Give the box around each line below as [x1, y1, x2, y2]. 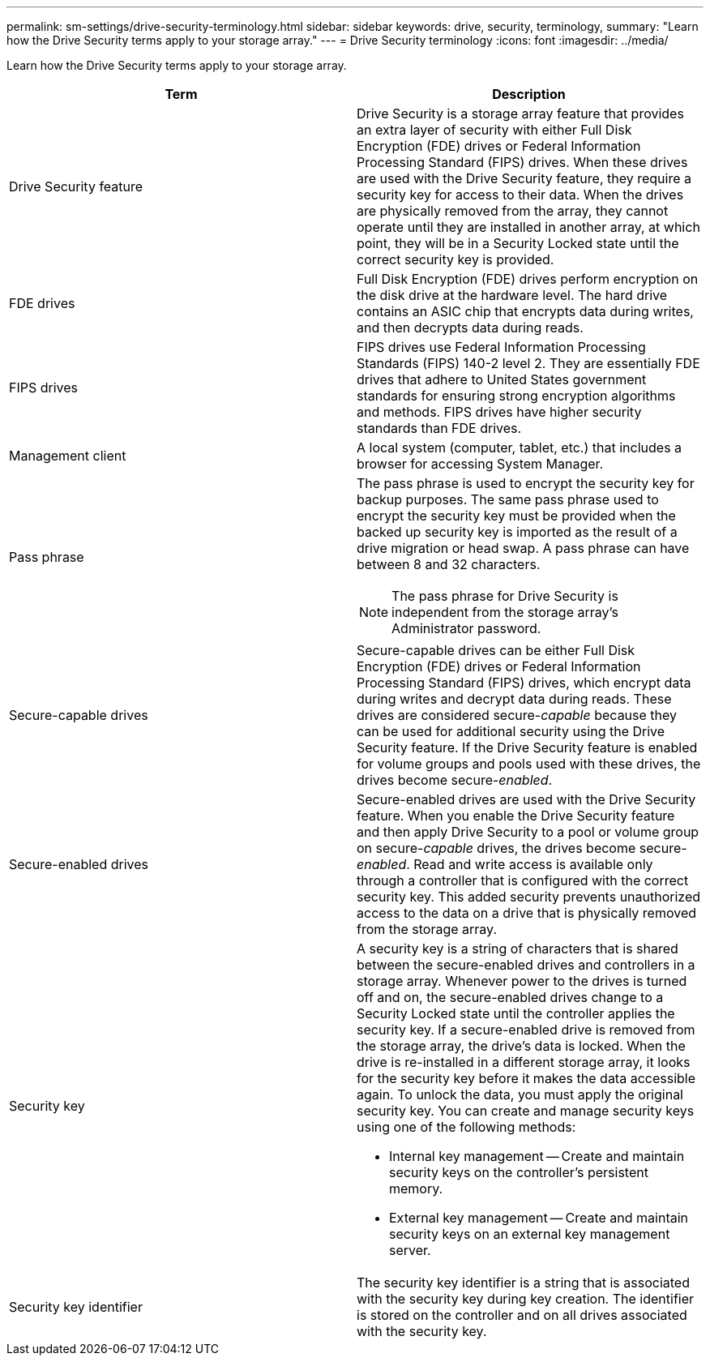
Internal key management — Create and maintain [389, 1148, 685, 1164]
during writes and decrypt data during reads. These [357, 691, 672, 707]
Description [492, 86, 566, 102]
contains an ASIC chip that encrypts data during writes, [357, 303, 694, 319]
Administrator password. [391, 620, 541, 636]
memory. [389, 1180, 443, 1197]
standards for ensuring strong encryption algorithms [357, 388, 676, 404]
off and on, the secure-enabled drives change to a [357, 989, 664, 1005]
